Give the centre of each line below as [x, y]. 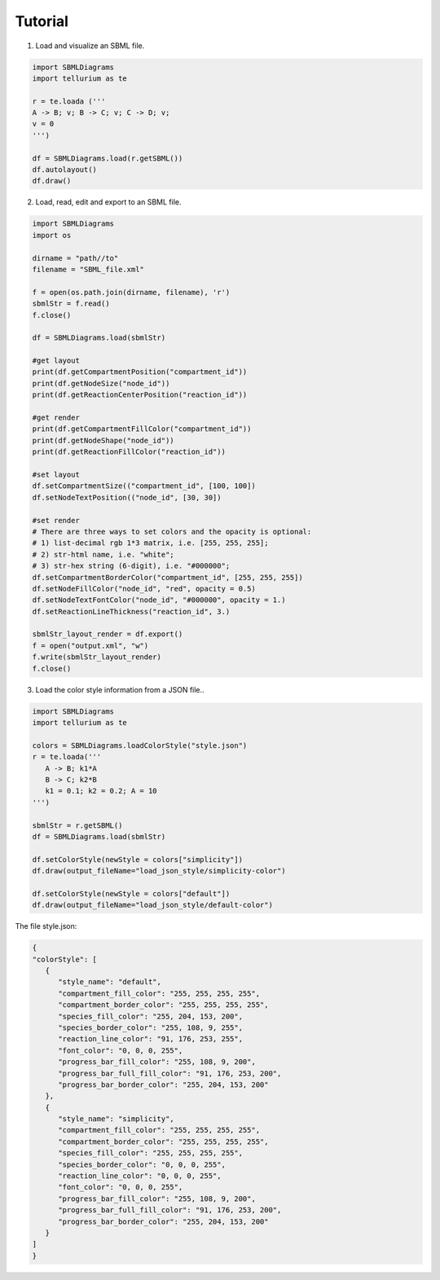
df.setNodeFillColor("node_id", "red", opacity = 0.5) [144, 588]
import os [52, 235]
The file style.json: [46, 926]
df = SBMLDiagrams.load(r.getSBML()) [108, 158]
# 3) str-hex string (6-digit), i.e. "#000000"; [131, 566]
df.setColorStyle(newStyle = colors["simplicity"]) [138, 859]
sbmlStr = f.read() [71, 304]
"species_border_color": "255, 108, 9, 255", [151, 1027]
